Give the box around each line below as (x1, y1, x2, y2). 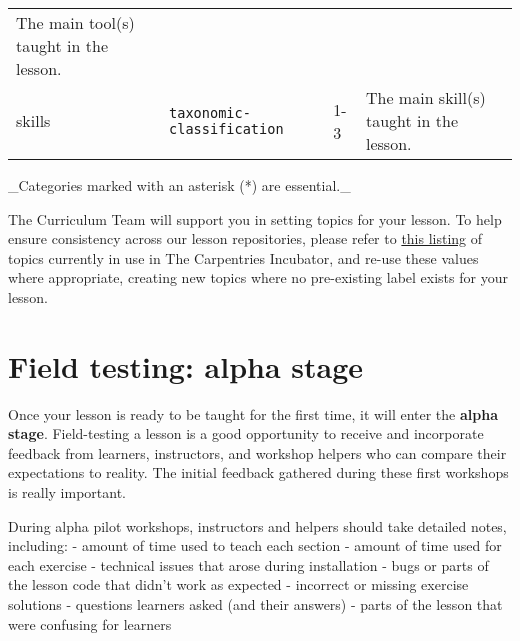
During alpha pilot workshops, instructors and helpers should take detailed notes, (8, 515, 507, 536)
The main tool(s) (16, 11, 135, 34)
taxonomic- (169, 104, 251, 121)
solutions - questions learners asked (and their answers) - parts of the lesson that (8, 594, 503, 615)
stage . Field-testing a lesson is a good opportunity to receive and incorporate (8, 423, 484, 444)
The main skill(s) (365, 86, 486, 109)
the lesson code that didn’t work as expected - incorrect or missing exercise (8, 574, 469, 595)
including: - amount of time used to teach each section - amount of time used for (8, 535, 502, 556)
